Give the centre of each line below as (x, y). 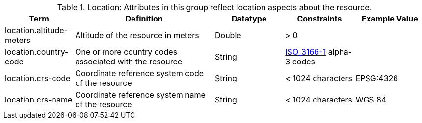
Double (228, 35)
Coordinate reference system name (140, 95)
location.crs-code (38, 78)
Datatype (249, 19)
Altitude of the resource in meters (137, 35)
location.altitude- (36, 30)
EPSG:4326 (377, 78)
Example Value (390, 19)
